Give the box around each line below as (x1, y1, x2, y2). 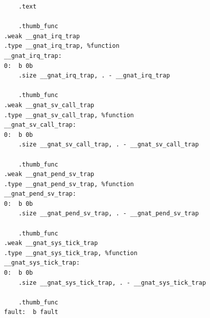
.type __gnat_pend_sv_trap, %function (4, 180, 134, 188)
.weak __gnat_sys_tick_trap (4, 240, 98, 247)
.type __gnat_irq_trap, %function (4, 42, 120, 50)
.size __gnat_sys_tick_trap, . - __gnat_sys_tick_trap (18, 279, 206, 286)
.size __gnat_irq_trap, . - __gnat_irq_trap (18, 72, 170, 79)
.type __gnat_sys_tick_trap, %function (4, 249, 137, 257)
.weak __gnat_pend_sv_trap (4, 171, 94, 178)
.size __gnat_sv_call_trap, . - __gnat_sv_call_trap (18, 141, 199, 148)
